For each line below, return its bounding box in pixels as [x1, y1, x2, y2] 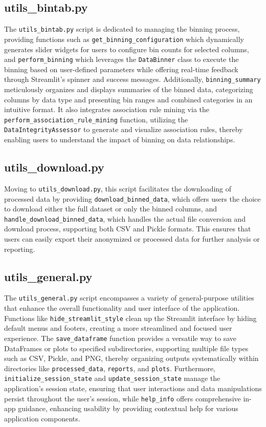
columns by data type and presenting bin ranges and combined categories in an [4, 94, 253, 104]
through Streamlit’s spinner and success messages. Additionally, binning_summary [4, 74, 261, 84]
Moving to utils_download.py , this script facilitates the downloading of [4, 183, 232, 194]
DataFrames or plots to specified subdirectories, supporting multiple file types [4, 343, 249, 353]
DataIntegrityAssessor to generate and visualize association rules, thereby [4, 124, 243, 135]
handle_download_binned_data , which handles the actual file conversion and [4, 213, 246, 224]
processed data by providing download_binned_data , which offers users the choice [4, 193, 261, 204]
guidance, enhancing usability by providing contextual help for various [18, 403, 238, 414]
